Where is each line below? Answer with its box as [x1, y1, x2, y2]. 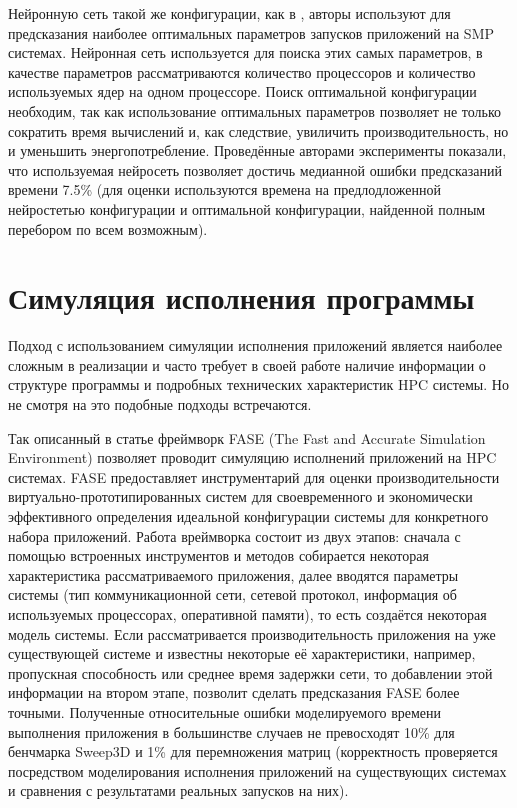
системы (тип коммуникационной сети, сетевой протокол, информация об [8, 584, 457, 605]
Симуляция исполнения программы [8, 277, 475, 318]
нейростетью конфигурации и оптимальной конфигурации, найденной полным [8, 198, 486, 219]
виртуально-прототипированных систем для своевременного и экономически [8, 486, 473, 507]
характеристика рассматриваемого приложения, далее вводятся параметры [8, 564, 459, 585]
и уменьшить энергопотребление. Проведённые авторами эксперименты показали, [8, 140, 507, 161]
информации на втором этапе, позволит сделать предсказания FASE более [8, 682, 460, 703]
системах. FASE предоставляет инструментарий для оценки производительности [8, 466, 500, 487]
